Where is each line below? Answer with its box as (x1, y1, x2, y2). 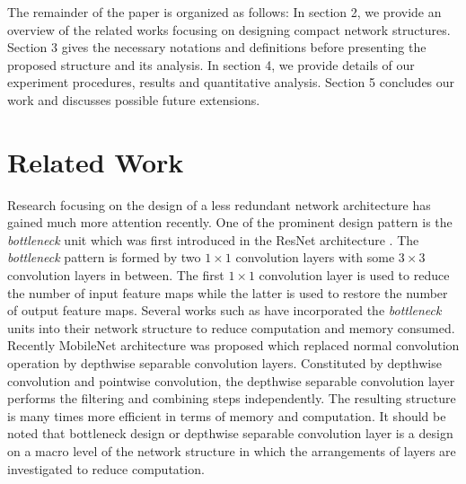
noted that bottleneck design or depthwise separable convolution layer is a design (7, 424, 453, 443)
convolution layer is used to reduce (259, 266, 450, 285)
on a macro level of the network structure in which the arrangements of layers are (7, 442, 456, 460)
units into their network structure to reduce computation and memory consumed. (7, 318, 455, 337)
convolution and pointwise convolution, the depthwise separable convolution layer (7, 371, 455, 390)
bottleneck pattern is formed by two (7, 248, 201, 267)
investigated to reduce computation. (7, 459, 205, 478)
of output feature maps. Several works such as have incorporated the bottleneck (7, 301, 442, 320)
